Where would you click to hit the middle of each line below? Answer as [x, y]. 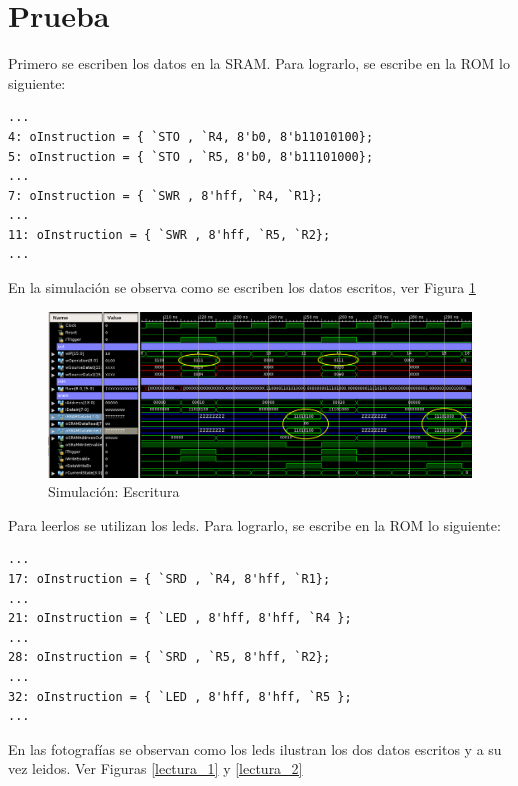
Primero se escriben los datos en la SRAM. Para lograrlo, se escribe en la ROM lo [259, 63]
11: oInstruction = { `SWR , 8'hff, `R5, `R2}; [169, 234]
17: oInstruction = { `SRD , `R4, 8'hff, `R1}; [169, 579]
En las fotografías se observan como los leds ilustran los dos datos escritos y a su [255, 748]
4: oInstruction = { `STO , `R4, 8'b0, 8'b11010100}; [191, 136]
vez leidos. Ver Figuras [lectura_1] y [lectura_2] [155, 768]
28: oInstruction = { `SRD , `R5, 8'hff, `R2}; [169, 657]
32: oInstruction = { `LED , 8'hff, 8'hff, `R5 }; [180, 696]
